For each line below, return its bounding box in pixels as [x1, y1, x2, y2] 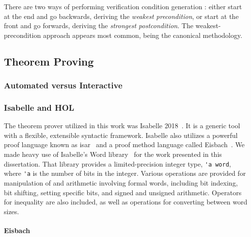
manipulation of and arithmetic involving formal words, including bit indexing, [4, 177, 238, 187]
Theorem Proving [4, 53, 94, 68]
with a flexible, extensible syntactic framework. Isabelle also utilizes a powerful [4, 130, 238, 140]
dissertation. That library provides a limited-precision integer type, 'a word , [4, 158, 231, 169]
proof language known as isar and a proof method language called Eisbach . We [4, 139, 245, 150]
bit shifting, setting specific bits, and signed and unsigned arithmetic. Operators [4, 187, 242, 197]
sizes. [4, 206, 19, 216]
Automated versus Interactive [4, 79, 123, 91]
